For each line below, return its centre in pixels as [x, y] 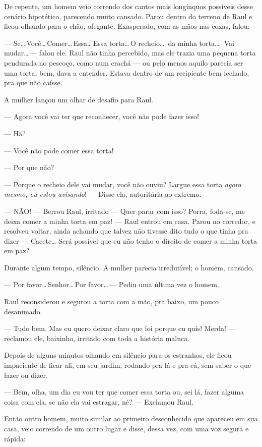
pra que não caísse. [33, 82]
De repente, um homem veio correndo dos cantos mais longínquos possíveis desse [129, 6]
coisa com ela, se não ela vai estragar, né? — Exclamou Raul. [99, 401]
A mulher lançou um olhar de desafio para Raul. [79, 99]
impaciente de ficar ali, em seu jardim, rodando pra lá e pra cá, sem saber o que [128, 365]
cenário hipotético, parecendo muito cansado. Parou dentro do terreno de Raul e [128, 16]
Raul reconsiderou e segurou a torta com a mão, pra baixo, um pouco [111, 301]
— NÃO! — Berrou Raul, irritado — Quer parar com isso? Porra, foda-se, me [124, 211]
